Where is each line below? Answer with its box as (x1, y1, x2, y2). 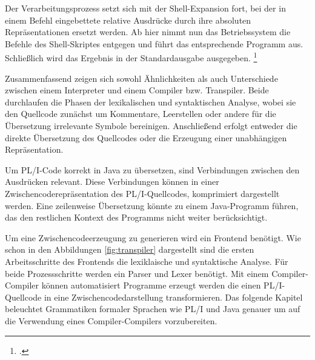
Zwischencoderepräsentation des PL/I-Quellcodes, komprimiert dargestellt (5, 187, 280, 199)
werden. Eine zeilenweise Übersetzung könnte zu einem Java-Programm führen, (5, 199, 299, 212)
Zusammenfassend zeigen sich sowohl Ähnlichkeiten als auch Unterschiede (5, 72, 278, 84)
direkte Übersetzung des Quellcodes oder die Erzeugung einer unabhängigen (5, 131, 287, 144)
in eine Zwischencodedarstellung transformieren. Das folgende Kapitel (44, 290, 303, 303)
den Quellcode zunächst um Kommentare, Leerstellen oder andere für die (5, 107, 276, 120)
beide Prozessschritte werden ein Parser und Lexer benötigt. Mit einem (5, 267, 269, 279)
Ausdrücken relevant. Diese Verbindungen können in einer (5, 175, 219, 188)
